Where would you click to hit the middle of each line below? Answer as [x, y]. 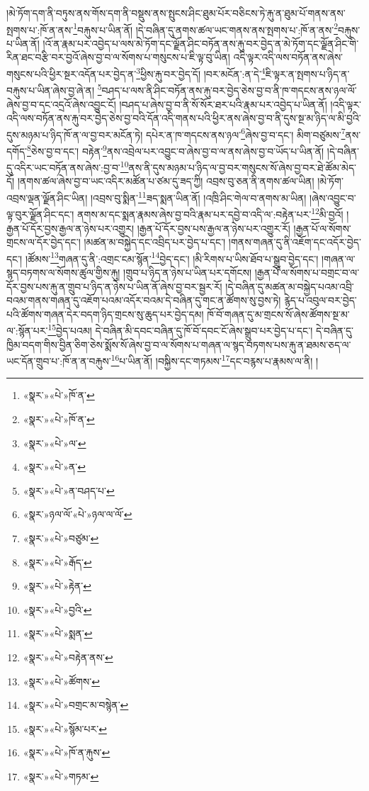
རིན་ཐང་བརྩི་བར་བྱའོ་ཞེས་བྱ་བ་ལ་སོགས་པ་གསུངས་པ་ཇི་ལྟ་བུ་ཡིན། [118, 57]
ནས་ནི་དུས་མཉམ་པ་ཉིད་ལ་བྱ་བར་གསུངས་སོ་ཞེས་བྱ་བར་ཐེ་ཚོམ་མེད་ [242, 167]
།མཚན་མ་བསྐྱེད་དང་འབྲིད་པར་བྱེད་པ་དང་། [155, 242]
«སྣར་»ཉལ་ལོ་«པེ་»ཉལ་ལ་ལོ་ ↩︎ [78, 514]
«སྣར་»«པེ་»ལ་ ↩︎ [55, 443]
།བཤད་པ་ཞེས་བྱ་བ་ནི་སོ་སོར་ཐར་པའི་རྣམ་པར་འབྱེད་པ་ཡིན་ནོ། [223, 104]
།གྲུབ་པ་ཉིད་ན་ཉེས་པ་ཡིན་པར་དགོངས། [188, 272]
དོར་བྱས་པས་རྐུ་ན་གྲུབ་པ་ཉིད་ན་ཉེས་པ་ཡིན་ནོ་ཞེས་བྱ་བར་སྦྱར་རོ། [114, 286]
